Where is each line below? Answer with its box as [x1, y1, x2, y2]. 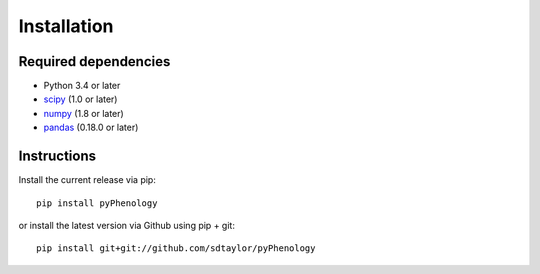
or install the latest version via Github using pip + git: [18, 219, 235, 231]
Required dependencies [18, 53, 171, 70]
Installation [18, 15, 114, 37]
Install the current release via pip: [18, 174, 157, 186]
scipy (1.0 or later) [43, 93, 118, 105]
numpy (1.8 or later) [43, 107, 124, 119]
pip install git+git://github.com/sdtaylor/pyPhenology [36, 243, 316, 254]
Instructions [18, 148, 97, 165]
